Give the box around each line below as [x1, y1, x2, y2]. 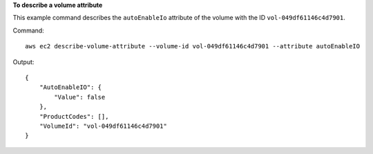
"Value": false [54, 93, 106, 101]
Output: [12, 57, 35, 66]
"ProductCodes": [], [39, 113, 109, 120]
